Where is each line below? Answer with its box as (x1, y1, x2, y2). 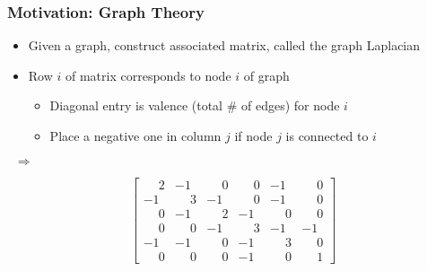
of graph (243, 66, 290, 84)
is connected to (285, 127, 369, 144)
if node (234, 127, 273, 144)
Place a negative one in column (49, 127, 222, 144)
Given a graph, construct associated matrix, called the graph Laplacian (28, 36, 421, 55)
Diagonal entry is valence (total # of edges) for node (49, 96, 340, 115)
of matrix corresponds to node (65, 66, 231, 84)
